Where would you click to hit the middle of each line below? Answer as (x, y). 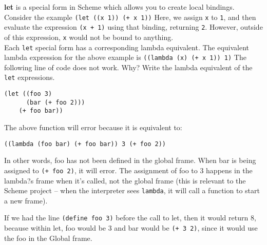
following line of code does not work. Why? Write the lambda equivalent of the (128, 67)
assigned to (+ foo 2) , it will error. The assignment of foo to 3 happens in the (128, 170)
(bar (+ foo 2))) (55, 102)
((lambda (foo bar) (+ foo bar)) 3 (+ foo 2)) (85, 144)
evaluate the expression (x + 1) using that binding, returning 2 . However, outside (133, 27)
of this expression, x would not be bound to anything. (89, 37)
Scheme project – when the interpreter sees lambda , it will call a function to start (132, 190)
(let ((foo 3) (28, 94)
